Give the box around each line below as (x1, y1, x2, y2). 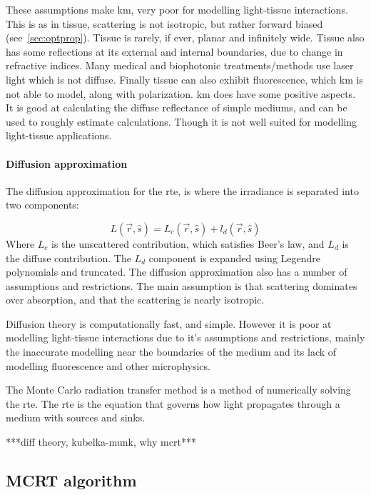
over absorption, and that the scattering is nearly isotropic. (6, 292, 265, 307)
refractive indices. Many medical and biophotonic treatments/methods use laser (6, 58, 354, 73)
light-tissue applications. (6, 128, 112, 143)
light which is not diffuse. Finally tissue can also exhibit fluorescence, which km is (6, 71, 363, 86)
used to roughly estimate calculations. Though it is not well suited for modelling (6, 114, 357, 129)
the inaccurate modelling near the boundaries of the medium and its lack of (6, 344, 337, 359)
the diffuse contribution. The (6, 250, 131, 265)
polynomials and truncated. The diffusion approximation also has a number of (6, 264, 347, 279)
